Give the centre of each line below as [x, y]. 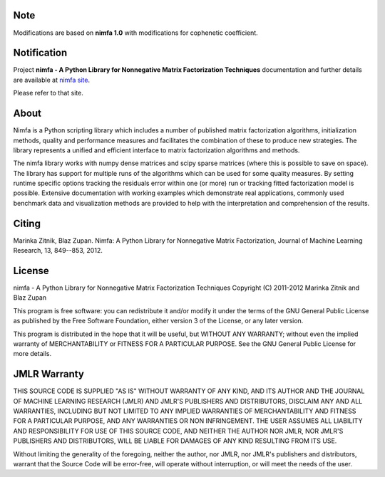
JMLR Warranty [49, 374]
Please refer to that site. [48, 93]
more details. [32, 354]
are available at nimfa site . [52, 80]
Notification [40, 53]
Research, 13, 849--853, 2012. [58, 251]
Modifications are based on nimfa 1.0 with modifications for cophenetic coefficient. [135, 33]
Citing [27, 223]
